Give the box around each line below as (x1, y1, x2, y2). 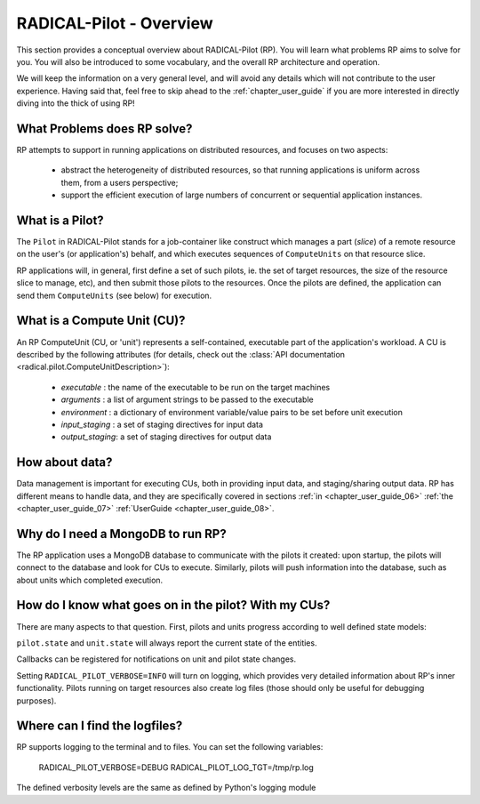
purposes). (16, 695, 57, 706)
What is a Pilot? (16, 213, 104, 228)
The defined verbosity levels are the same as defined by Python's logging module (16, 783, 316, 793)
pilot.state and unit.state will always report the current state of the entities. (16, 637, 317, 648)
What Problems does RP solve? (16, 121, 193, 136)
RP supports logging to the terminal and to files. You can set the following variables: (16, 742, 324, 752)
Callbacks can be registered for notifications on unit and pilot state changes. (16, 654, 297, 664)
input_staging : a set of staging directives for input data (60, 419, 264, 430)
